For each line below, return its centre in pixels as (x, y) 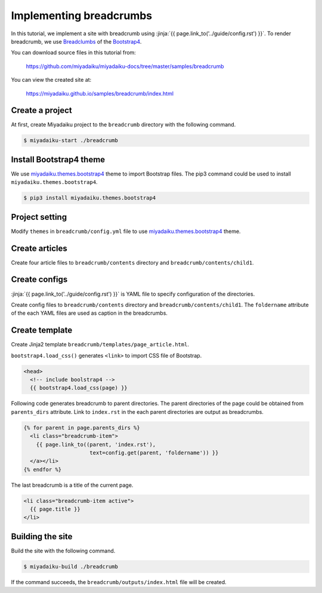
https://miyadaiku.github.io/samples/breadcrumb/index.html (100, 93)
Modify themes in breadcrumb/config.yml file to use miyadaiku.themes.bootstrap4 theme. (126, 231)
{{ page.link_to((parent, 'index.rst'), (96, 444)
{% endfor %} (43, 469)
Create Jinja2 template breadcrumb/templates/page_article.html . (100, 345)
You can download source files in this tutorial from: (74, 53)
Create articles (39, 248)
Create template (42, 331)
